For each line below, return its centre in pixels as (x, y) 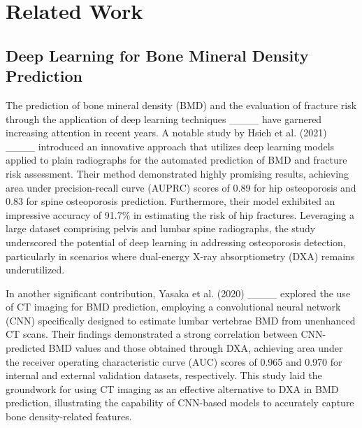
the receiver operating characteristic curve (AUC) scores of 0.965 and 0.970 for (174, 361)
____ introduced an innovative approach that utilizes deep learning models (170, 146)
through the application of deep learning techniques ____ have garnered (164, 119)
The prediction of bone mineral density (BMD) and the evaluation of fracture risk (181, 105)
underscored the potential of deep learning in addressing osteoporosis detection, (176, 242)
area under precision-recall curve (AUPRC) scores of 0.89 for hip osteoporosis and (181, 187)
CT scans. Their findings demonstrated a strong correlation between (152, 334)
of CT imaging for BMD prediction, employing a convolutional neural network (173, 307)
